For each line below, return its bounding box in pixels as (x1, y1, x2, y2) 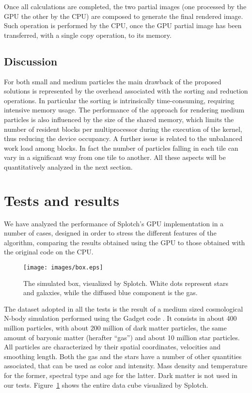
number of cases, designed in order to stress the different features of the (4, 228, 217, 238)
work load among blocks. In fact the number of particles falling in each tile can (4, 142, 238, 153)
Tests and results (4, 190, 120, 210)
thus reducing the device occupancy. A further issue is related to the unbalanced (4, 133, 243, 143)
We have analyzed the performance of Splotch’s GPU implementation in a (4, 218, 224, 228)
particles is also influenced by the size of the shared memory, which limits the (4, 114, 234, 124)
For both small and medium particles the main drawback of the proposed (4, 76, 221, 86)
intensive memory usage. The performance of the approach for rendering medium (4, 105, 245, 115)
